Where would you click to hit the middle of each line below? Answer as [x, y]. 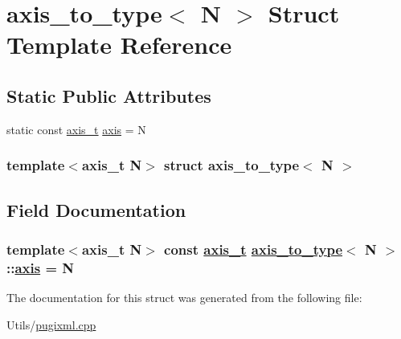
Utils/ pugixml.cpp [51, 324]
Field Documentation [96, 209]
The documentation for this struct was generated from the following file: [184, 298]
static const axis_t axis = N [76, 129]
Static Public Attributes [109, 95]
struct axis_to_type [232, 165]
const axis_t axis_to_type [254, 249]
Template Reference [119, 45]
